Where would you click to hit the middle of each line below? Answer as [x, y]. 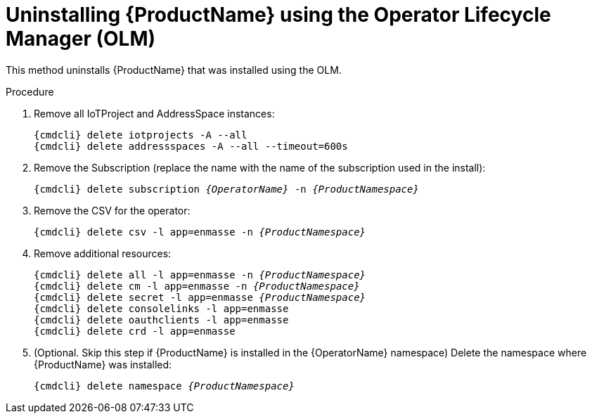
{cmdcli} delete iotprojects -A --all [141, 135]
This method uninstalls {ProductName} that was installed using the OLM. [174, 70]
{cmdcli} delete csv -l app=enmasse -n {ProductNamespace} [200, 232]
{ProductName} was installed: [103, 364]
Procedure [30, 91]
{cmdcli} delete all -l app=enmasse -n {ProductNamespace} [200, 275]
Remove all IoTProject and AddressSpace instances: [154, 113]
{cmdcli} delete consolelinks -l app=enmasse [161, 308]
